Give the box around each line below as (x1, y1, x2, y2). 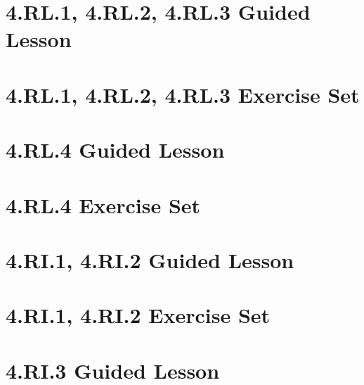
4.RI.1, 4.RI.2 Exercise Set (6, 301, 271, 329)
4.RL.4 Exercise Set (6, 190, 201, 219)
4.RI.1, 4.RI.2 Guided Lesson (6, 245, 294, 274)
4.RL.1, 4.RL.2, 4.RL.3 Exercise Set (6, 80, 360, 108)
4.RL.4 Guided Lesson (6, 135, 225, 164)
